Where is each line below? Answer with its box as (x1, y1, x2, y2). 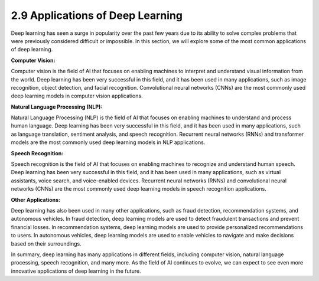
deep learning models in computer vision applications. (11, 92, 143, 100)
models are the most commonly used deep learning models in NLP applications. (11, 139, 206, 146)
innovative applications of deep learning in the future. (11, 267, 141, 275)
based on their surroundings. (11, 240, 82, 247)
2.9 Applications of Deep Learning (11, 9, 183, 22)
